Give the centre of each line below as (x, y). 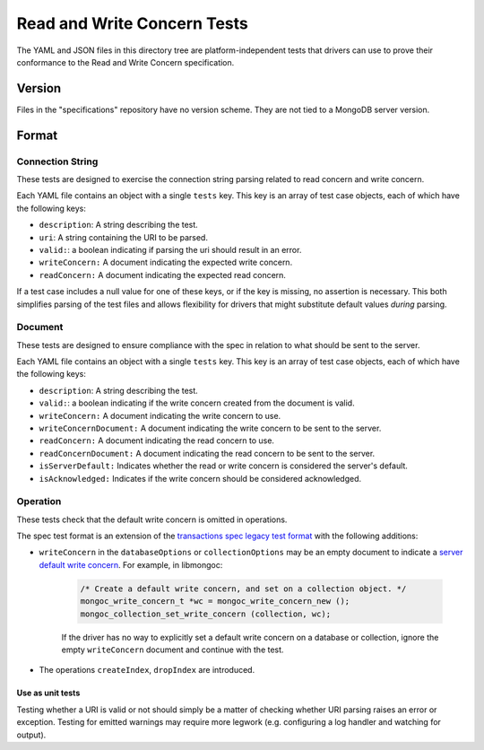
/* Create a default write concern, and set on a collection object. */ (243, 589)
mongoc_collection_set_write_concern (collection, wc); (206, 614)
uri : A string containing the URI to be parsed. (123, 237)
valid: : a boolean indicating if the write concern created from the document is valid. (197, 403)
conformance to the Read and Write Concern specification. (125, 62)
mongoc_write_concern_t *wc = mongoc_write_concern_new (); (215, 602)
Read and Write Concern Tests (132, 23)
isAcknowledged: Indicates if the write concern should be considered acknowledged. (200, 478)
